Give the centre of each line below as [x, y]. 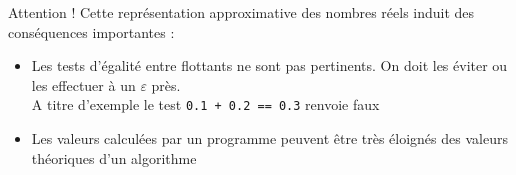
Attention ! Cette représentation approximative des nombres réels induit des [241, 12]
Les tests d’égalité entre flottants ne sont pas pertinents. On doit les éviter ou [269, 65]
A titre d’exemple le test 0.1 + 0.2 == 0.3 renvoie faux [205, 104]
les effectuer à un [83, 84]
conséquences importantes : [91, 31]
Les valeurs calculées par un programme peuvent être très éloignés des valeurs [269, 138]
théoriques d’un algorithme [114, 157]
